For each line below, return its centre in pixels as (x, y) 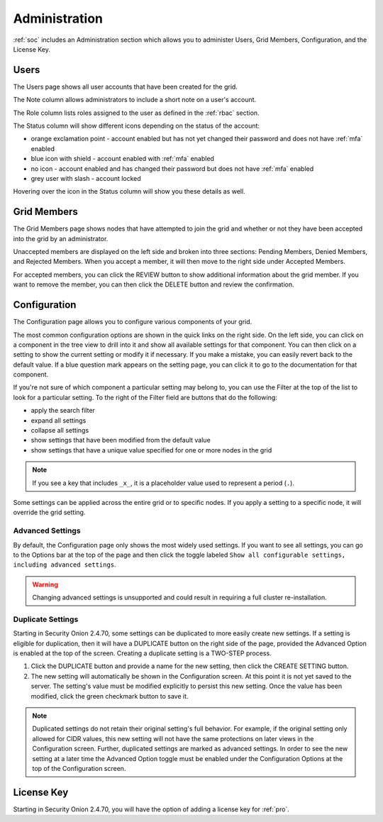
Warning (45, 584)
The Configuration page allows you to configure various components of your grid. (133, 322)
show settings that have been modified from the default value (121, 440)
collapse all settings (60, 431)
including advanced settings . (65, 565)
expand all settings (59, 420)
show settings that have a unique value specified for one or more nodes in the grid (151, 450)
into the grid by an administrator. (61, 238)
